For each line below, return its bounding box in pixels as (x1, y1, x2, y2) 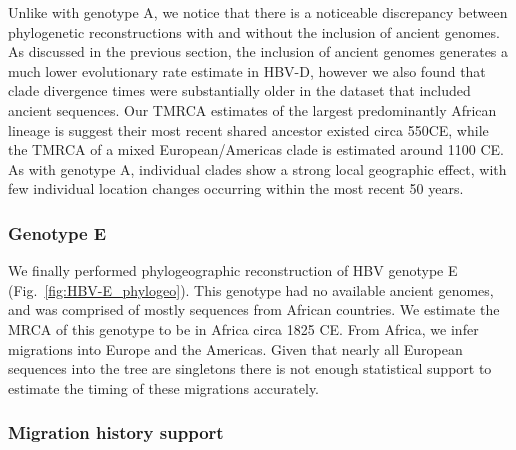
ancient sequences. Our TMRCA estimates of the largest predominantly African (8, 99, 497, 120)
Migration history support (8, 420, 224, 445)
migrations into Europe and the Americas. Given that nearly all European (8, 338, 463, 359)
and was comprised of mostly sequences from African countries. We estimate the (8, 299, 500, 320)
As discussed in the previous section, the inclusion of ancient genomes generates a (8, 41, 509, 62)
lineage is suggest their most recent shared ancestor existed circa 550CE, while (8, 119, 489, 140)
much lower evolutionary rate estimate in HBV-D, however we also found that (8, 60, 486, 81)
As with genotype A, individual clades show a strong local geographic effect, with (8, 158, 507, 179)
